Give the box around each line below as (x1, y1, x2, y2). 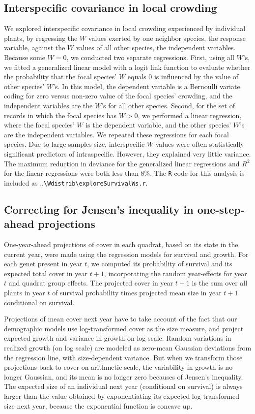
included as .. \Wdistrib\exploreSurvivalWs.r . (4, 177, 148, 188)
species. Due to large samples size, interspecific (4, 139, 145, 149)
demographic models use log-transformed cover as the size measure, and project (4, 323, 244, 333)
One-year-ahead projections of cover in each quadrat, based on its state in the (4, 239, 238, 250)
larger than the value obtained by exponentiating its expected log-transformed (4, 390, 240, 401)
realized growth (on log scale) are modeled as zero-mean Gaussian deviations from (4, 342, 252, 352)
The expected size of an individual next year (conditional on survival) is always (4, 381, 243, 391)
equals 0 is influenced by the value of (127, 71, 239, 82)
